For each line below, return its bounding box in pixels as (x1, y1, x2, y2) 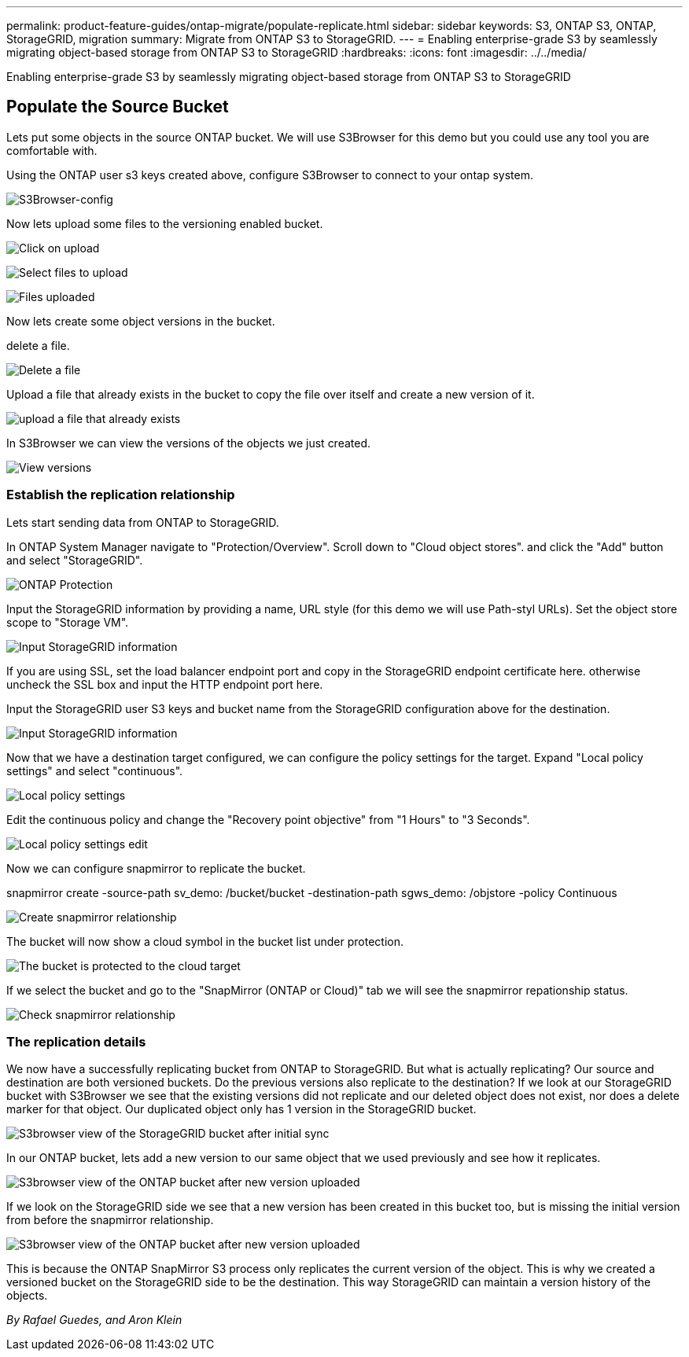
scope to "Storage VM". (6, 615, 129, 629)
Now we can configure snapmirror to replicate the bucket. (6, 861, 306, 875)
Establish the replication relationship (6, 487, 235, 503)
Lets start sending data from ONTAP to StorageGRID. (6, 515, 279, 529)
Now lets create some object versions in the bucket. (6, 314, 275, 328)
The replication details (6, 1033, 146, 1050)
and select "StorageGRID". (6, 553, 143, 567)
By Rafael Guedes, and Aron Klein (6, 1313, 182, 1327)
